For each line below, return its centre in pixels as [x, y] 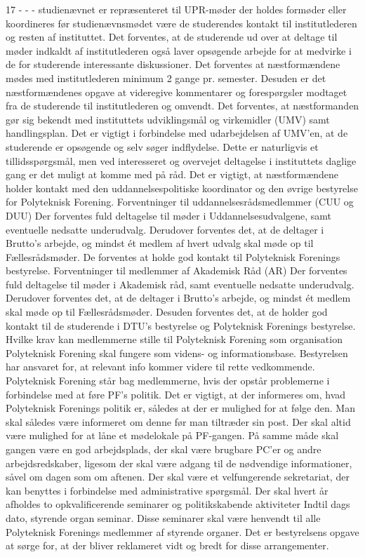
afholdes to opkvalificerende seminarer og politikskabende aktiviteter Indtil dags [178, 504]
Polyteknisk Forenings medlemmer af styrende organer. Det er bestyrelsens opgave [182, 531]
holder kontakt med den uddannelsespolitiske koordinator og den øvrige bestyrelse [182, 188]
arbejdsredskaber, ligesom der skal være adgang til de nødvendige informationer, [179, 463]
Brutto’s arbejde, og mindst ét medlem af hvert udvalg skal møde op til [160, 243]
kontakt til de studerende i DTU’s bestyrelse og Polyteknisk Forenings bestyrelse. [181, 325]
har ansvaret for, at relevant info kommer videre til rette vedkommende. [160, 367]
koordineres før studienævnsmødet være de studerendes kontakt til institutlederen [181, 23]
